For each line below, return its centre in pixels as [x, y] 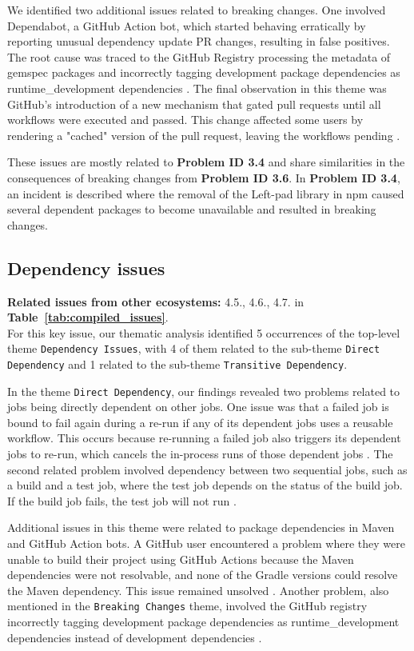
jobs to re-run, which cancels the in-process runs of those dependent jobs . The [200, 454]
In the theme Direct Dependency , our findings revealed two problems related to [204, 391]
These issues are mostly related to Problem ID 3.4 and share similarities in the [206, 162]
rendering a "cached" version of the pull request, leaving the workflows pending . [204, 135]
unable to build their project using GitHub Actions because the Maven [181, 559]
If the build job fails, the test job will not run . [122, 500]
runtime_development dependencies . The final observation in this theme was [197, 88]
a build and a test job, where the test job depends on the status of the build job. [205, 485]
